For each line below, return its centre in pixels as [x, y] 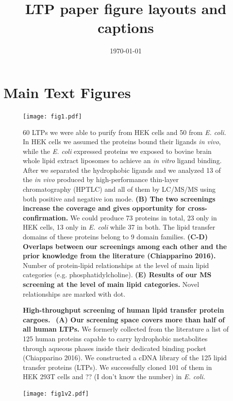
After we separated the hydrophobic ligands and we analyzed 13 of [122, 170]
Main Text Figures [67, 92]
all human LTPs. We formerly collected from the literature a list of [126, 329]
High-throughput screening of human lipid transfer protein [124, 310]
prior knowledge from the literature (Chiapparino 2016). [119, 256]
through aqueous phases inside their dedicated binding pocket [115, 348]
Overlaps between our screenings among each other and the [125, 246]
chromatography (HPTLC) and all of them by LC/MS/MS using [119, 189]
